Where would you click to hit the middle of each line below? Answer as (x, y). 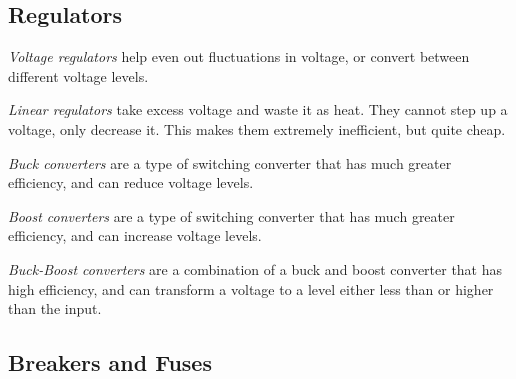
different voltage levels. (78, 75)
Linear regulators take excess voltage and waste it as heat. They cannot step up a (258, 109)
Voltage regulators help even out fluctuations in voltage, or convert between (239, 56)
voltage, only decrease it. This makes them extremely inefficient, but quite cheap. (257, 128)
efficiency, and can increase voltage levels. (135, 235)
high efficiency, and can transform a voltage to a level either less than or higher (251, 288)
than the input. (55, 308)
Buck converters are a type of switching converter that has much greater (230, 162)
